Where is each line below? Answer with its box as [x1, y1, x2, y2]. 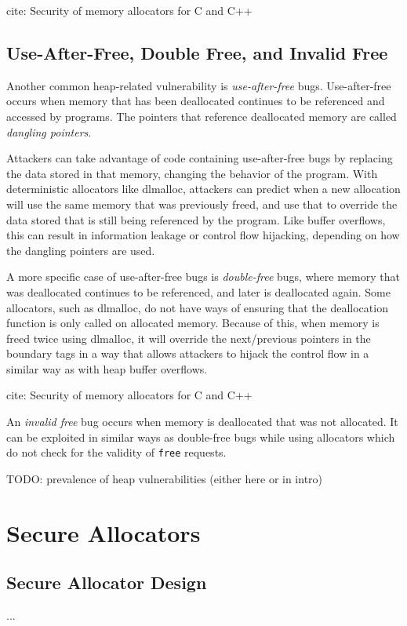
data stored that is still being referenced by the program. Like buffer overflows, [6, 211, 386, 227]
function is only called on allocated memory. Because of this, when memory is [6, 315, 380, 331]
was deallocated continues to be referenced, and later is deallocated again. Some [6, 283, 391, 300]
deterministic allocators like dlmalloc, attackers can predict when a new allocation [6, 180, 401, 197]
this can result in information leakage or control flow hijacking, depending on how [6, 227, 400, 243]
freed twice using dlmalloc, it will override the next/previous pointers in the [6, 329, 371, 346]
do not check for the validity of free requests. [6, 444, 227, 460]
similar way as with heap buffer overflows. [6, 360, 208, 377]
